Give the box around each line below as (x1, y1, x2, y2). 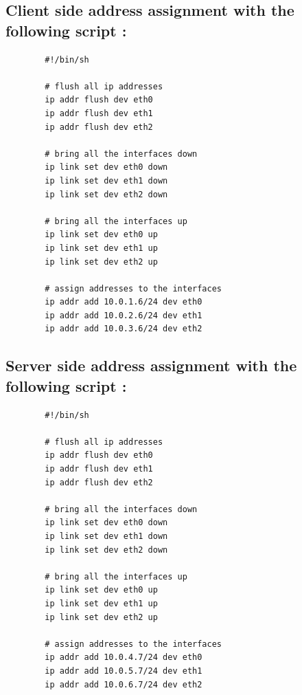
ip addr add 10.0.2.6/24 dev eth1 (45, 310, 202, 320)
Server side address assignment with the (5, 355, 297, 376)
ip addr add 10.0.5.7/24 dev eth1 (45, 665, 202, 676)
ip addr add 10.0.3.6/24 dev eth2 (45, 324, 202, 334)
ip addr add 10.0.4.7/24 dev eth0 (45, 652, 202, 663)
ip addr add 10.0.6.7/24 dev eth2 (45, 679, 202, 690)
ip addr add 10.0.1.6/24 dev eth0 (45, 297, 202, 307)
